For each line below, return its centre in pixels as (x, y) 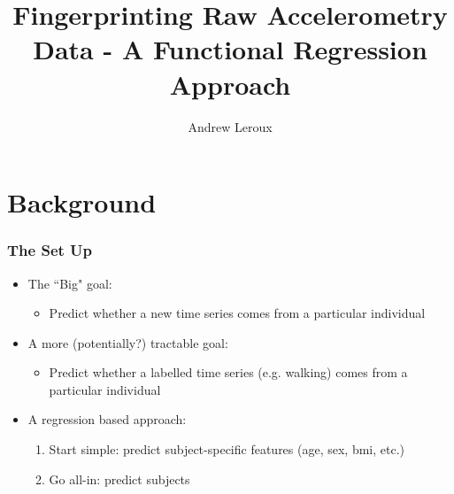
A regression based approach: (107, 419)
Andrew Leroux (230, 126)
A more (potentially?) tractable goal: (128, 342)
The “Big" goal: (70, 283)
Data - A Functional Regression (230, 49)
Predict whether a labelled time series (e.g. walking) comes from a (228, 372)
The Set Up (50, 250)
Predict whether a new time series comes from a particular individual (237, 313)
